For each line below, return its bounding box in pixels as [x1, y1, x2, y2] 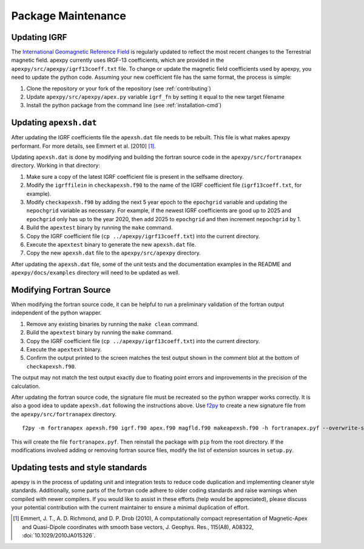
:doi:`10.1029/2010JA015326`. [22, 532, 96, 539]
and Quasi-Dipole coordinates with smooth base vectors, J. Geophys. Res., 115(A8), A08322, [22, 523, 254, 530]
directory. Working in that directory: [11, 162, 100, 169]
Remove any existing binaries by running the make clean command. [26, 320, 199, 327]
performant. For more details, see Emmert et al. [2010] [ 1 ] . [11, 142, 157, 150]
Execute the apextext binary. [26, 346, 102, 353]
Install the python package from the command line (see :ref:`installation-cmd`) [26, 102, 222, 109]
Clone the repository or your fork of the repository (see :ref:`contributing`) [26, 85, 212, 92]
